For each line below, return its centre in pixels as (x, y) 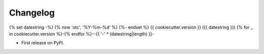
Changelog (32, 13)
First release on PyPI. (43, 43)
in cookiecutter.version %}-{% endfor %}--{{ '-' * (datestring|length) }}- (82, 34)
